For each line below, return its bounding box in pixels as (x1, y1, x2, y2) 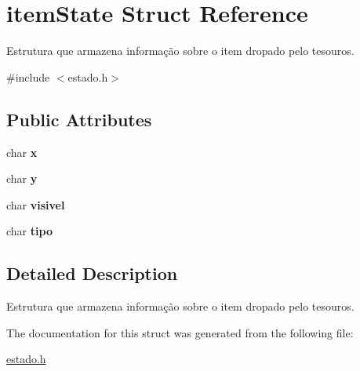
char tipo (6, 223, 53, 239)
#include (6, 68, 50, 85)
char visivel (6, 196, 65, 213)
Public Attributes (6, 107, 152, 131)
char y (6, 170, 38, 187)
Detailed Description (6, 261, 178, 286)
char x (6, 144, 38, 160)
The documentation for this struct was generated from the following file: (6, 324, 354, 340)
